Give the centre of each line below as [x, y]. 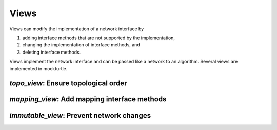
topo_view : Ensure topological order [68, 83]
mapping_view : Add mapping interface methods [88, 99]
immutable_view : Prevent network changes [80, 115]
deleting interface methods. [52, 52]
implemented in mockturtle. [38, 68]
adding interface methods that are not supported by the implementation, [99, 38]
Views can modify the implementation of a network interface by [77, 29]
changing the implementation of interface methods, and [81, 45]
